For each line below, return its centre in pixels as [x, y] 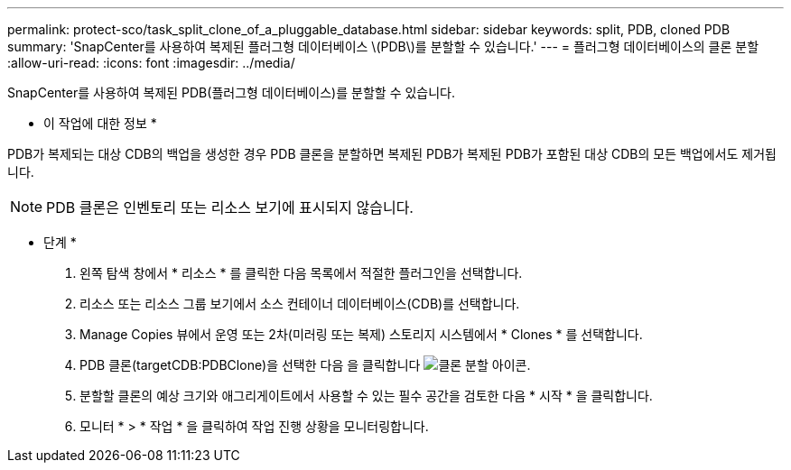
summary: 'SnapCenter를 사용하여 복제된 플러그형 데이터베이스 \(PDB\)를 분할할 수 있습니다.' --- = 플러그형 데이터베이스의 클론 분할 [383, 46]
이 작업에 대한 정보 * [100, 123]
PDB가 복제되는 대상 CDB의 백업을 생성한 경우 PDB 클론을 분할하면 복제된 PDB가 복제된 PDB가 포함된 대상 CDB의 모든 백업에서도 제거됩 [392, 154]
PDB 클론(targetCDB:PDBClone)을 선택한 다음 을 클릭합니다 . [305, 365]
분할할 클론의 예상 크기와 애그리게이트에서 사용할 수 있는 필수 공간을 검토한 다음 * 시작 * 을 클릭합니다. [366, 396]
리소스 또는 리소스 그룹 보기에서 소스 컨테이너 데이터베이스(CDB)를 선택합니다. [300, 304]
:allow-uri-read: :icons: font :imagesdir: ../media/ [151, 63]
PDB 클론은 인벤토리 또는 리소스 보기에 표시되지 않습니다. [230, 207]
